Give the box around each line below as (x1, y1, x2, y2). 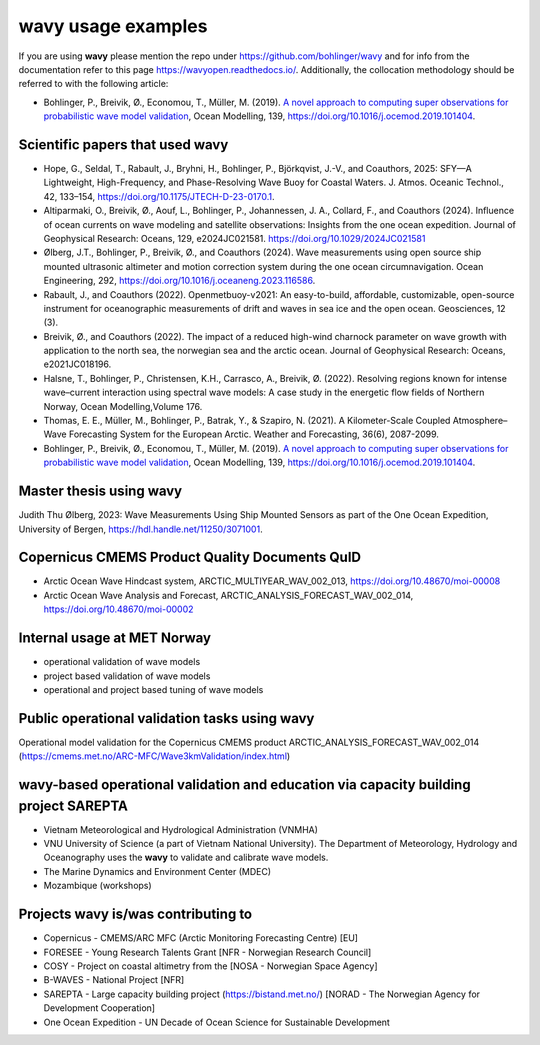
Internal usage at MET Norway (18, 630, 212, 647)
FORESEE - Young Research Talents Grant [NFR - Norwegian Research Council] (43, 946, 372, 958)
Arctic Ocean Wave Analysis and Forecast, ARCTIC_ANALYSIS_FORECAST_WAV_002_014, (43, 589, 414, 601)
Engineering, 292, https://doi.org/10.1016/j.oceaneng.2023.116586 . (43, 275, 316, 287)
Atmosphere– (452, 415, 508, 427)
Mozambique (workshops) (43, 880, 152, 892)
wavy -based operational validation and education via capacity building (18, 776, 471, 793)
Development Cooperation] (43, 1002, 155, 1014)
